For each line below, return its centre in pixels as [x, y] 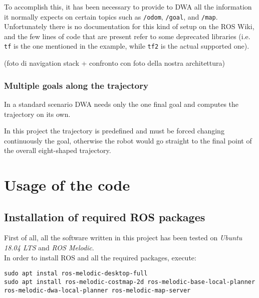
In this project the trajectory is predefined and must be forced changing [114, 131]
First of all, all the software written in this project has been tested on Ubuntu [123, 238]
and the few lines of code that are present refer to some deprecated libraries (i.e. [127, 36]
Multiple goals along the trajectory [76, 85]
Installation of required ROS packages [105, 216]
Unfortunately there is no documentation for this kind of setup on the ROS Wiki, [129, 26]
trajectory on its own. [37, 114]
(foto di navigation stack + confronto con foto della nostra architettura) [114, 63]
